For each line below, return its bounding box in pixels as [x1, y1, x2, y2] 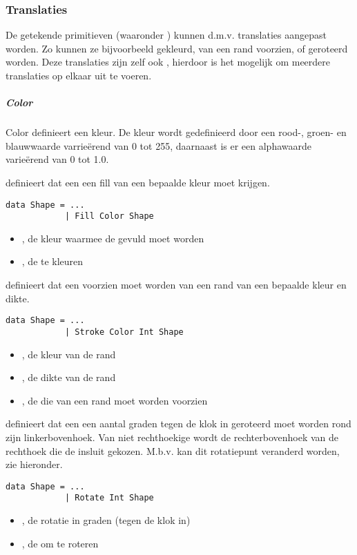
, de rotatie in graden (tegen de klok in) [21, 513, 191, 527]
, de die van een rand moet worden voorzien [21, 393, 208, 407]
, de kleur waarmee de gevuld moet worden [21, 231, 204, 245]
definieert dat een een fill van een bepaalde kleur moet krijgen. [6, 175, 270, 189]
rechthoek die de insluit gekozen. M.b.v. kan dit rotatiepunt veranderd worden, [6, 443, 340, 458]
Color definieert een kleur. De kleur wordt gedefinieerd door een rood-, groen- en [6, 125, 347, 139]
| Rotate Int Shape [64, 493, 154, 503]
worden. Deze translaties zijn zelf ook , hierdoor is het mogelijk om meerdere [6, 55, 331, 69]
